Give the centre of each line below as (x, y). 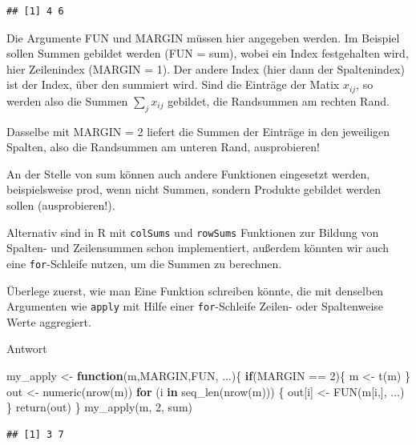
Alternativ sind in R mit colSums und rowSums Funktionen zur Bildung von (193, 232)
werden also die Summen (67, 100)
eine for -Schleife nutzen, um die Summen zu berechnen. (144, 263)
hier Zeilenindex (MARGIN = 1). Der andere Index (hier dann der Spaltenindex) (206, 68)
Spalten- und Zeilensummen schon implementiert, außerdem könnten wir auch (198, 248)
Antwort (27, 349)
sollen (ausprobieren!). (61, 205)
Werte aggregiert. (49, 321)
